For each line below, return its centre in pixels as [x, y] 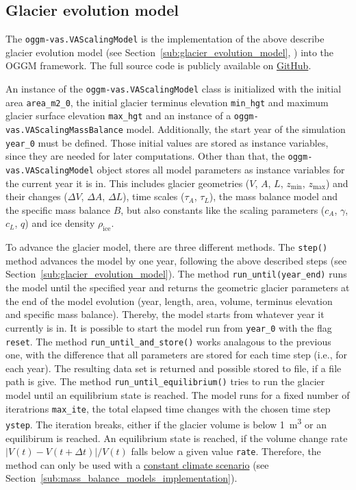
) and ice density [60, 223]
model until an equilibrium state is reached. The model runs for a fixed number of [178, 395]
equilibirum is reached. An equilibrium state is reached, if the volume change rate [177, 438]
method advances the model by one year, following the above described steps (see [176, 260]
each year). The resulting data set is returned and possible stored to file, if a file [174, 368]
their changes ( [37, 196]
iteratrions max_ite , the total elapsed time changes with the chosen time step [168, 408]
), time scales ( [154, 196]
